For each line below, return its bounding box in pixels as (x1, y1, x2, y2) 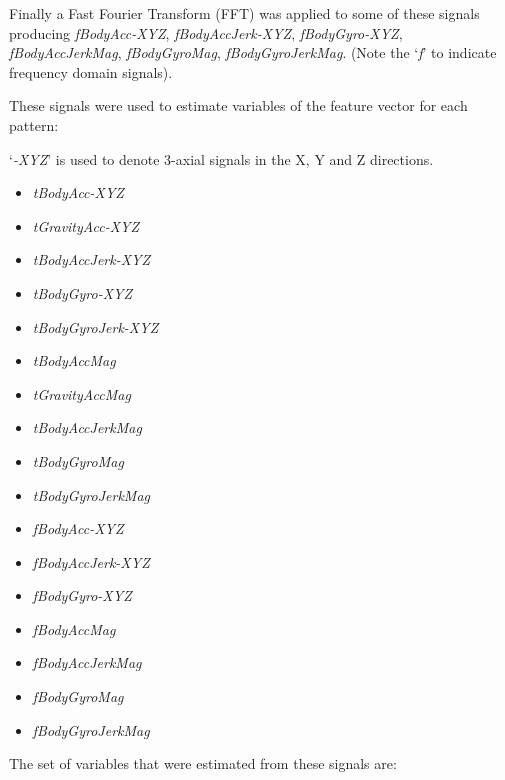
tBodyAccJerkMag (32, 417, 142, 438)
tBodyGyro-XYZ (32, 282, 133, 303)
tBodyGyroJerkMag (32, 484, 150, 505)
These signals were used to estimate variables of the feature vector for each (9, 95, 468, 116)
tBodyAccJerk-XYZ (32, 249, 151, 270)
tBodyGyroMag (32, 450, 124, 471)
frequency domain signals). (9, 61, 173, 82)
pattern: (9, 114, 59, 135)
